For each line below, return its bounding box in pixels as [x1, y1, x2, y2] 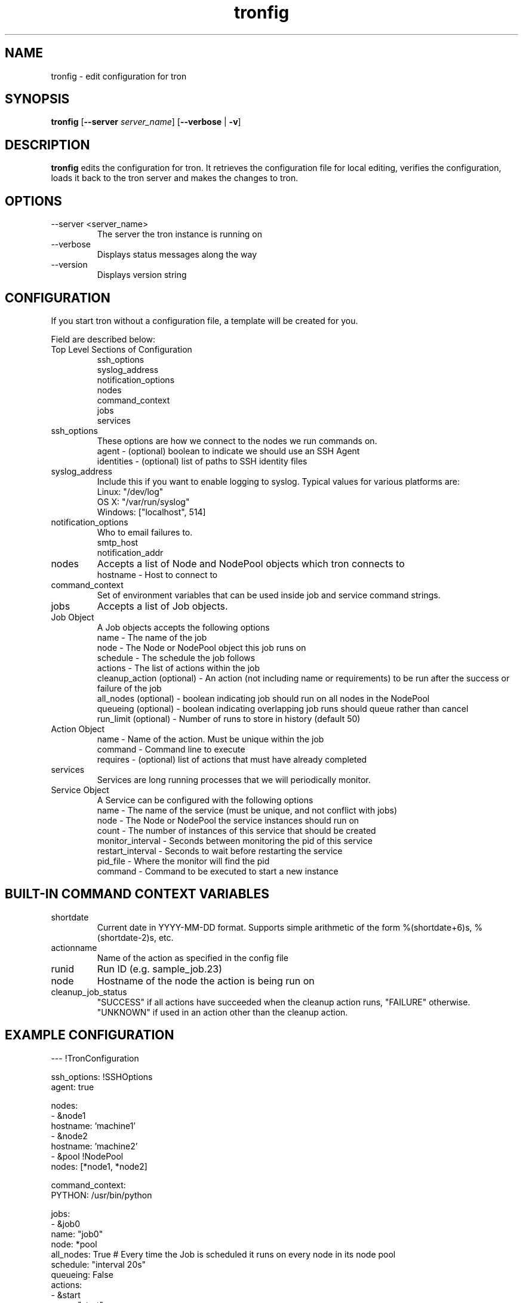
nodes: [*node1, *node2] [51, 1161, 147, 1172]
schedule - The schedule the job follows [97, 652, 256, 663]
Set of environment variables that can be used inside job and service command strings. [97, 589, 441, 600]
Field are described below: [51, 334, 156, 344]
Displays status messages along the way [97, 249, 257, 260]
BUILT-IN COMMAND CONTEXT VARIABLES [5, 886, 269, 902]
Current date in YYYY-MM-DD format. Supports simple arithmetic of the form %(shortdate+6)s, [97, 922, 472, 932]
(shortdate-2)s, [97, 932, 156, 943]
